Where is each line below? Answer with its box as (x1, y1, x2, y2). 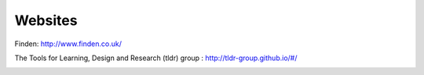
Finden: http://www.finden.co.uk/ (14, 39, 122, 48)
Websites (14, 12, 78, 29)
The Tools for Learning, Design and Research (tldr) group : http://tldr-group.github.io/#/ (14, 53, 298, 62)
